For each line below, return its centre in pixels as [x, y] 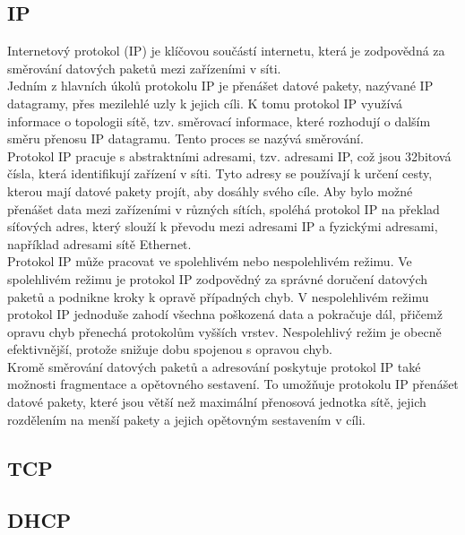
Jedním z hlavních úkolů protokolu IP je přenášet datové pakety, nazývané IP [220, 86]
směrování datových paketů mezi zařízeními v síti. [144, 68]
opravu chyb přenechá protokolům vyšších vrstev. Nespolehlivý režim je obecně [224, 331]
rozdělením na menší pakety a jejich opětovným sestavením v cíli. [187, 419]
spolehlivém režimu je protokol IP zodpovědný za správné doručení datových [218, 278]
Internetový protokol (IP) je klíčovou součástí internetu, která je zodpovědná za [226, 51]
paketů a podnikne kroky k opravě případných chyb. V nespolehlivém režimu [218, 296]
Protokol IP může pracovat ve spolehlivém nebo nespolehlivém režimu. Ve [210, 261]
